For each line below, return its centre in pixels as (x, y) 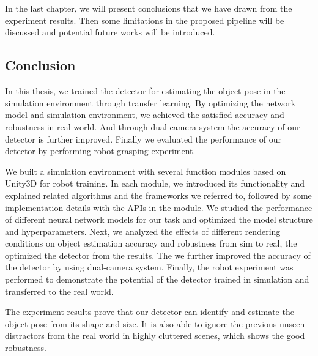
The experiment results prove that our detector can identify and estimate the (150, 312)
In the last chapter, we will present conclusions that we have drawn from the (149, 8)
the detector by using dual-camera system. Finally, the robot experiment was (149, 267)
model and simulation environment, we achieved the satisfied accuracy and (145, 115)
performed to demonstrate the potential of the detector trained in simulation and (157, 279)
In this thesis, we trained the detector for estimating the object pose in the (145, 91)
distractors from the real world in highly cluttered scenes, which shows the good (155, 336)
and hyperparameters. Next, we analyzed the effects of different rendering (143, 231)
